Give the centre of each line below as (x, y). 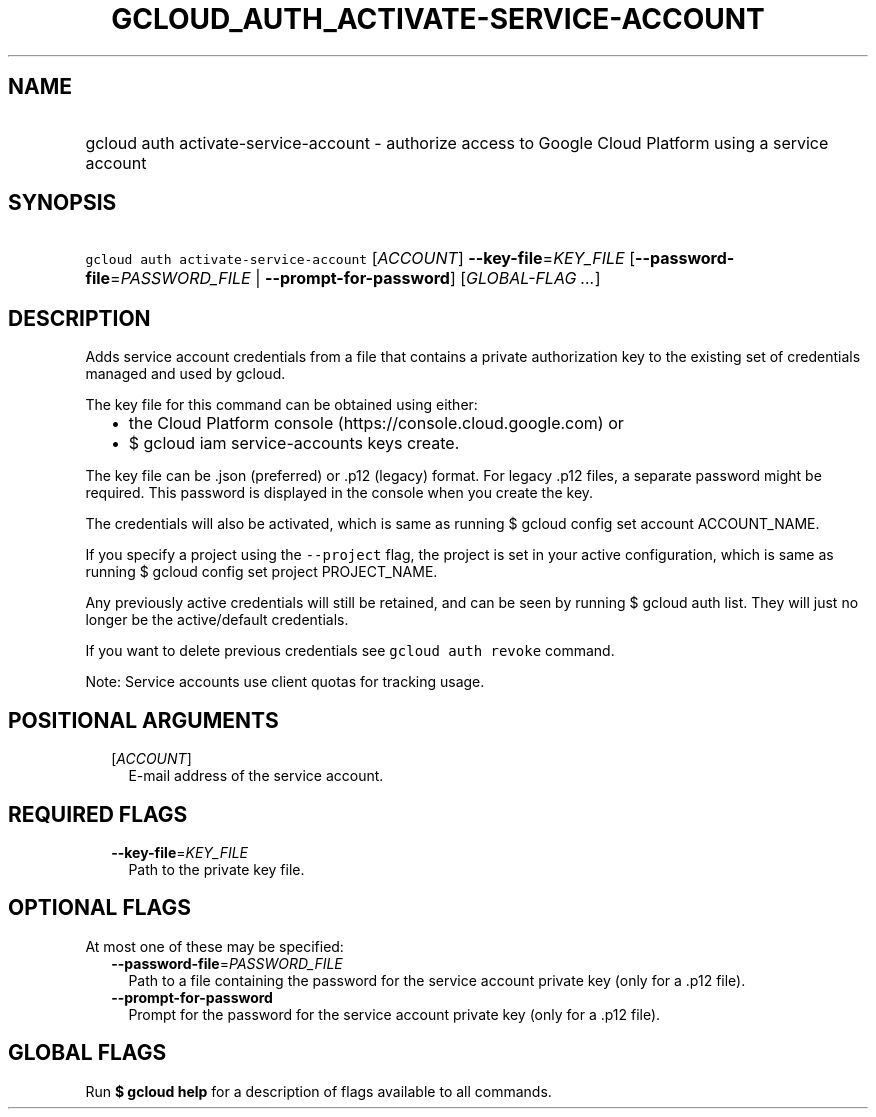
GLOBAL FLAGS (87, 1053)
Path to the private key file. (216, 869)
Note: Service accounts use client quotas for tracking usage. (285, 682)
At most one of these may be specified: (214, 946)
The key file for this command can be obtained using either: (281, 405)
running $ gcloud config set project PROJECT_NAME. (261, 572)
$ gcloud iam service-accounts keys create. (294, 443)
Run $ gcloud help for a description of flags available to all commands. (318, 1091)
